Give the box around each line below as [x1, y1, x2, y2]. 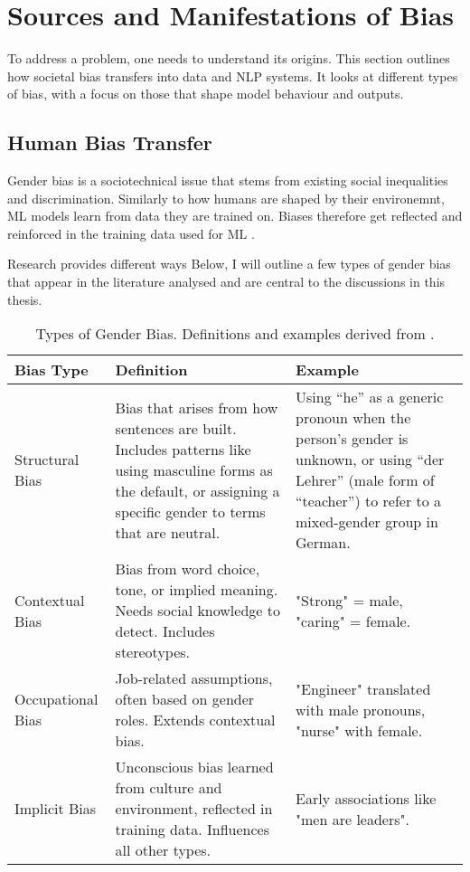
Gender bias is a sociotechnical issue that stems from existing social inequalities [7, 171, 448, 190]
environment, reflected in [115, 798, 273, 820]
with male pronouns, [296, 698, 426, 720]
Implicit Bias [14, 798, 97, 820]
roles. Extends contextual [115, 709, 276, 731]
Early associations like [296, 787, 437, 809]
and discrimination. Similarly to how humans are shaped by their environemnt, [7, 188, 445, 207]
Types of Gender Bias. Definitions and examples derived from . [35, 323, 435, 345]
